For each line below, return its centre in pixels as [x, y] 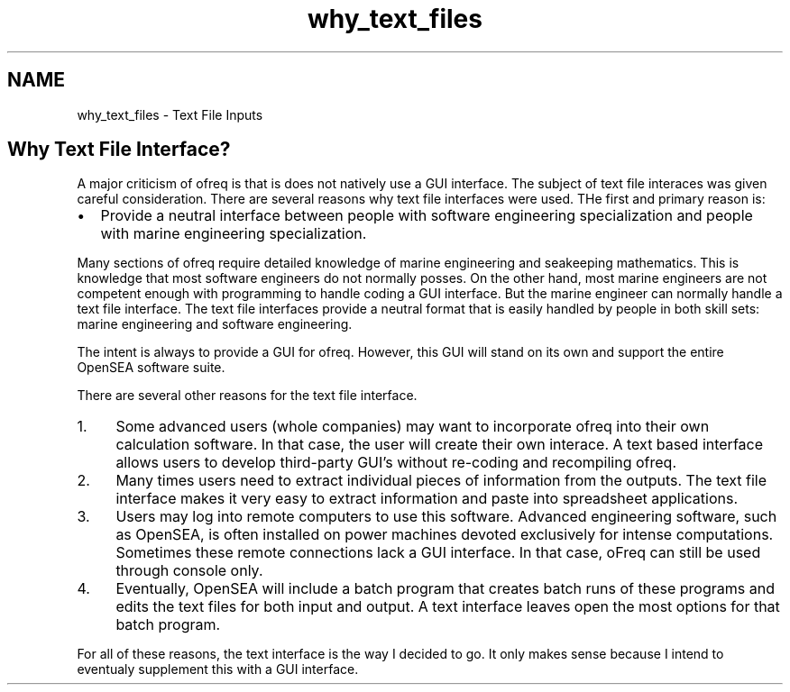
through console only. [189, 571]
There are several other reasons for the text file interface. [247, 396]
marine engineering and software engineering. [215, 324]
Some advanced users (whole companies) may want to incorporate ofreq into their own [413, 427]
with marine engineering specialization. [234, 234]
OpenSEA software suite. [151, 368]
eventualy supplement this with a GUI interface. [218, 669]
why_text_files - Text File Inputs [170, 114]
